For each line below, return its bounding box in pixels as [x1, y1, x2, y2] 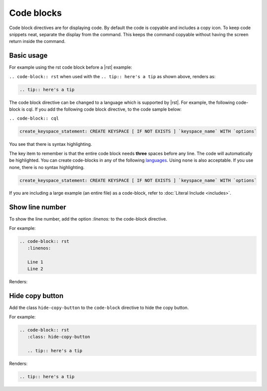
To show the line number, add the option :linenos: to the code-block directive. [9, 216, 168, 222]
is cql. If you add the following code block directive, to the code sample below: [21, 106, 182, 112]
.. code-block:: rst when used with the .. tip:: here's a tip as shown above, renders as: [9, 73, 216, 79]
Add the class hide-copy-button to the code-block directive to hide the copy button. [9, 304, 189, 311]
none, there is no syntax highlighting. [9, 164, 85, 170]
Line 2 [27, 266, 44, 272]
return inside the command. [9, 39, 66, 44]
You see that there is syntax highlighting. [9, 141, 92, 147]
